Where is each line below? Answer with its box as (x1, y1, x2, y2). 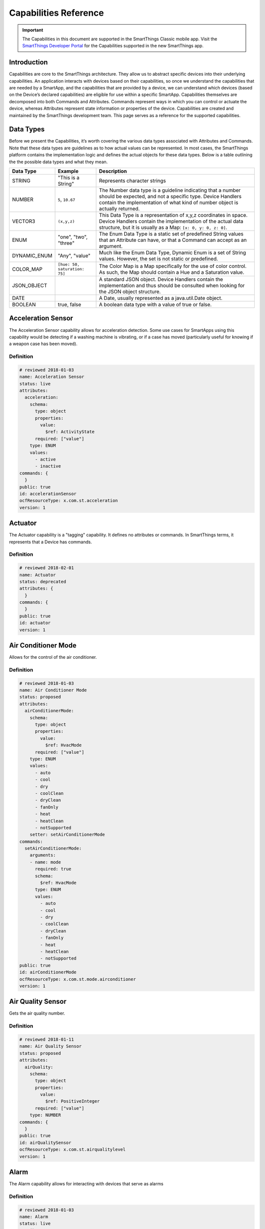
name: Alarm (19, 1214, 49, 1220)
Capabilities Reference (9, 7, 104, 18)
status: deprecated (19, 579, 66, 585)
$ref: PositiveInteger (45, 1099, 100, 1104)
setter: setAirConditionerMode (29, 832, 105, 838)
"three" (57, 240, 75, 247)
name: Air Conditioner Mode (19, 687, 87, 693)
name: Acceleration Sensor (19, 374, 84, 380)
